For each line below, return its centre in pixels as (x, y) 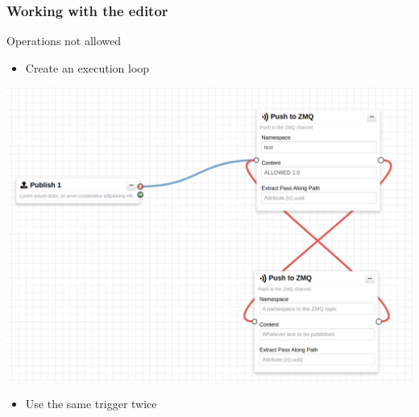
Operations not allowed (64, 41)
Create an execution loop (87, 67)
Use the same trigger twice (91, 404)
